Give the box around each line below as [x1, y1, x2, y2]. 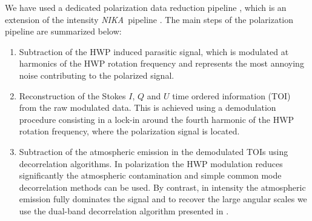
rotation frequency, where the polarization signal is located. [19, 125, 240, 137]
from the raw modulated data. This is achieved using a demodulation [19, 101, 276, 114]
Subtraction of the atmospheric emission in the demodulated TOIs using [19, 145, 288, 157]
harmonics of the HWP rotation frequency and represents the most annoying [19, 57, 304, 70]
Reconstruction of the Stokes [19, 89, 126, 102]
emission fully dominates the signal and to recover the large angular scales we [19, 193, 307, 205]
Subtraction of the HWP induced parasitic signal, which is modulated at [19, 45, 289, 58]
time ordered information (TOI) [172, 89, 291, 102]
